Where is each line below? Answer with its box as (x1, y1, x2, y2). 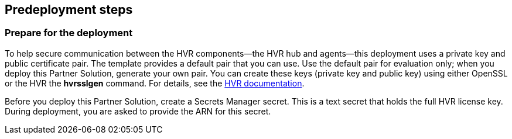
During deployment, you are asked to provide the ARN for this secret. (5, 106, 271, 116)
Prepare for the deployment (5, 27, 133, 39)
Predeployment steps (5, 2, 133, 17)
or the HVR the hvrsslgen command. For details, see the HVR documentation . (5, 78, 305, 88)
